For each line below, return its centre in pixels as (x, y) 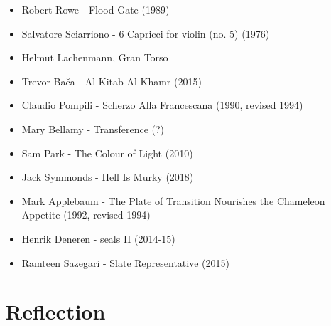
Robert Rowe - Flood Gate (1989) (96, 9)
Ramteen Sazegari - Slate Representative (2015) (125, 262)
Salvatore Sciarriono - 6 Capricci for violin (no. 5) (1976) (146, 33)
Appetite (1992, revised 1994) (86, 215)
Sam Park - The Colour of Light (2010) (107, 153)
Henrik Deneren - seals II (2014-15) (98, 238)
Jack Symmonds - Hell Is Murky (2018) (108, 177)
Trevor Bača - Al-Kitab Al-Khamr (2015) (112, 81)
